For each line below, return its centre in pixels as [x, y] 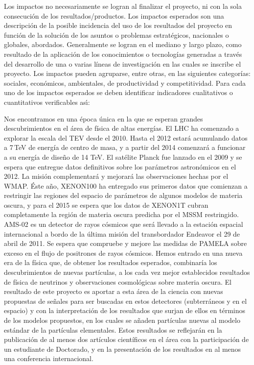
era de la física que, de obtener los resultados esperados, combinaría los [111, 262]
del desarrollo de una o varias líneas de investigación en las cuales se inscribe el [123, 63]
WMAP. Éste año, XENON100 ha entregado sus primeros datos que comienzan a [126, 185]
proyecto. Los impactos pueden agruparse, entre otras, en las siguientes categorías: [127, 73]
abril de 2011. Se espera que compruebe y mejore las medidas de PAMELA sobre [126, 243]
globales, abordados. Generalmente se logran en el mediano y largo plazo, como [123, 44]
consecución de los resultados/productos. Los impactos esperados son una [114, 15]
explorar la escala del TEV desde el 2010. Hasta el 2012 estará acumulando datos [126, 137]
